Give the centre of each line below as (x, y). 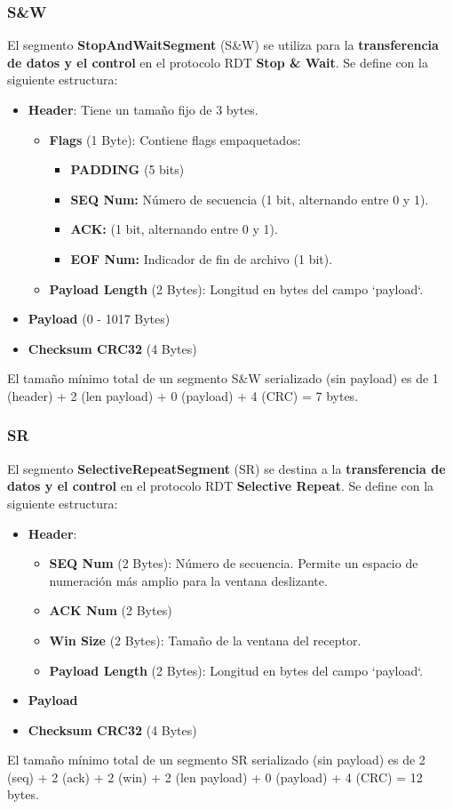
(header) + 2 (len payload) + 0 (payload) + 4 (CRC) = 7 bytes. (183, 395)
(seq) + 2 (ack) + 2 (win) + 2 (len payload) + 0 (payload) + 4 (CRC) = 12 (215, 777)
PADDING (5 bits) (127, 169)
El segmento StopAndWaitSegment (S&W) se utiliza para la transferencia (223, 45)
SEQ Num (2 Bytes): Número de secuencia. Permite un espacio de (234, 563)
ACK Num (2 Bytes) (111, 610)
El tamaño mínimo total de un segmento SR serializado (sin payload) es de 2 (216, 760)
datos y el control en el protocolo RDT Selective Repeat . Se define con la (221, 486)
